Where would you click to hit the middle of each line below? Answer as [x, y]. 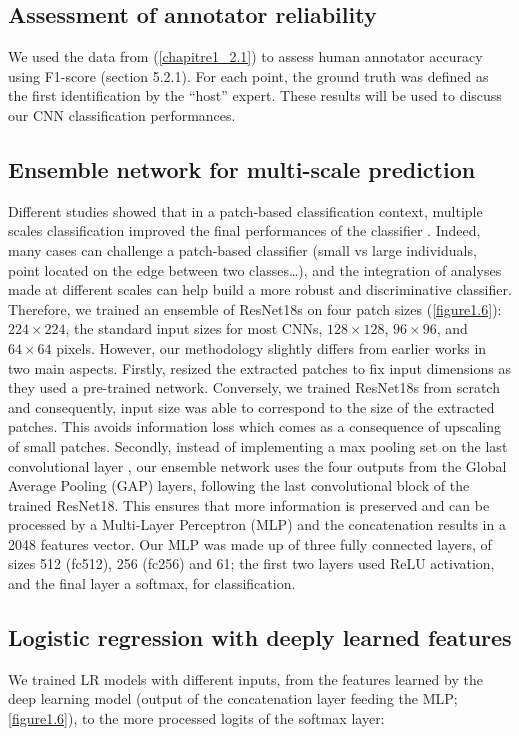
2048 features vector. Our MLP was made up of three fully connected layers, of [250, 543]
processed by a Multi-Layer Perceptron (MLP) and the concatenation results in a [257, 524]
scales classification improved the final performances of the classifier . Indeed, [244, 230]
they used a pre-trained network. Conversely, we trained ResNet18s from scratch [254, 387]
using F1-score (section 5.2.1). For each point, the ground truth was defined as [248, 75]
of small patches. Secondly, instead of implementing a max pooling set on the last [258, 445]
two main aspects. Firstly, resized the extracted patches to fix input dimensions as [259, 367]
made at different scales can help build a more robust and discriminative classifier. [260, 289]
